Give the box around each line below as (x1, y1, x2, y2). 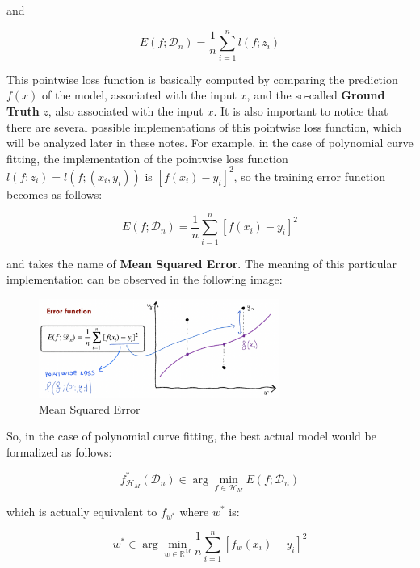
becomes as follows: (6, 185, 103, 202)
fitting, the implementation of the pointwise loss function (6, 149, 288, 166)
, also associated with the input (48, 102, 204, 119)
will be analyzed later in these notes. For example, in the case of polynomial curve (6, 134, 414, 151)
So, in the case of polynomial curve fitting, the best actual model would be (6, 427, 376, 444)
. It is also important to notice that (213, 102, 388, 119)
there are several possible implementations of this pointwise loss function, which (6, 118, 402, 135)
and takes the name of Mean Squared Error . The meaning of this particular (6, 255, 397, 271)
